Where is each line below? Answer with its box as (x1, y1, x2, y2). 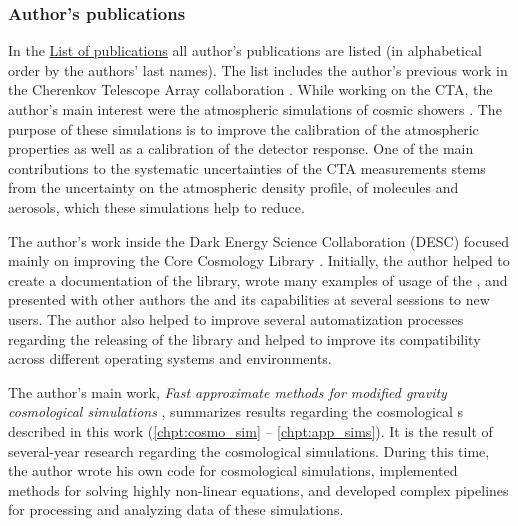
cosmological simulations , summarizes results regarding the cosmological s (8, 401, 464, 422)
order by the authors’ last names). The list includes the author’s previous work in (8, 59, 508, 80)
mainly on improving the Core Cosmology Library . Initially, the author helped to (8, 250, 510, 271)
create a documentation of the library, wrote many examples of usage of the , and (8, 269, 508, 290)
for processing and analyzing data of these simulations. (8, 499, 344, 520)
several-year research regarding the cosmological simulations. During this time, (8, 440, 490, 461)
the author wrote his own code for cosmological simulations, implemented (8, 460, 458, 481)
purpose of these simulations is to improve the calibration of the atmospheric (8, 118, 479, 139)
